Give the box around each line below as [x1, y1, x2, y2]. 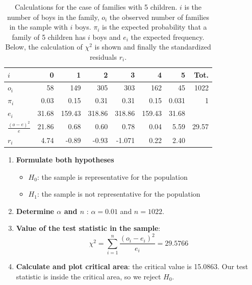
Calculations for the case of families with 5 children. [14, 2, 178, 12]
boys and [92, 31, 121, 42]
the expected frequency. [131, 31, 205, 42]
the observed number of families [109, 11, 209, 22]
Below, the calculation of [5, 41, 83, 52]
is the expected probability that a [102, 21, 207, 32]
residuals [89, 51, 117, 62]
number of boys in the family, [7, 11, 99, 22]
